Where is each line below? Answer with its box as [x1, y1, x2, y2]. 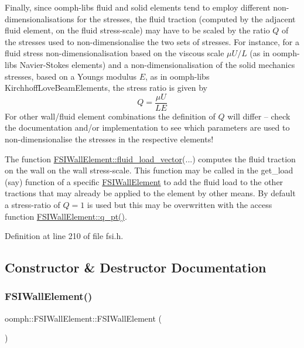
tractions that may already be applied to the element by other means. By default [5, 187, 296, 199]
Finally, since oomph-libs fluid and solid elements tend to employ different [5, 1, 271, 13]
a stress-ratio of [5, 198, 60, 210]
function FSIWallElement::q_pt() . [5, 210, 127, 222]
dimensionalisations [5, 12, 74, 25]
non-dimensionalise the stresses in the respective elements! [5, 133, 214, 145]
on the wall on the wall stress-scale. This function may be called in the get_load [5, 164, 293, 176]
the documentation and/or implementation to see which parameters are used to [5, 121, 290, 134]
